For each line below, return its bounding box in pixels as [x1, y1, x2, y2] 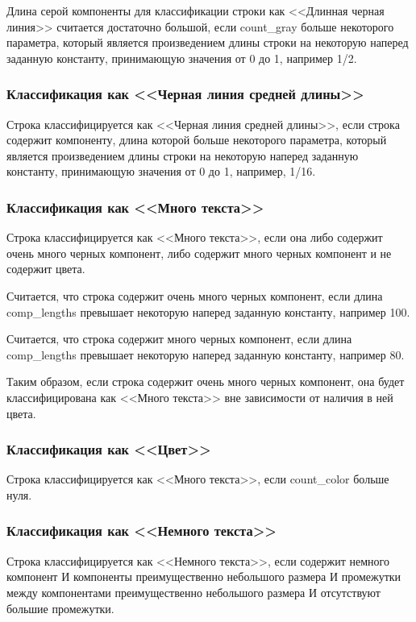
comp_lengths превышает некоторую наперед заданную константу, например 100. [6, 303, 410, 320]
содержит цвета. [6, 260, 85, 277]
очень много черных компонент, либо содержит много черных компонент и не [6, 244, 392, 261]
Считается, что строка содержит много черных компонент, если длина [6, 330, 352, 347]
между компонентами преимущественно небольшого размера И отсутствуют [6, 583, 381, 600]
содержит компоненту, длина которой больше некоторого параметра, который [6, 131, 387, 148]
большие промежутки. [6, 599, 114, 616]
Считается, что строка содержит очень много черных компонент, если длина [6, 287, 383, 304]
